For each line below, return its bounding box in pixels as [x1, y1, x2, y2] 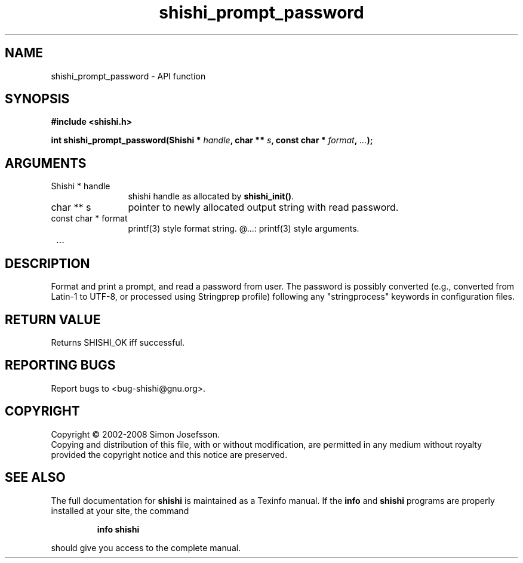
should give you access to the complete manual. [51, 542, 241, 553]
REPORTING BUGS [5, 358, 116, 373]
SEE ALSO [5, 470, 66, 485]
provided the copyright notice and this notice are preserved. [51, 449, 288, 460]
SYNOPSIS [5, 91, 70, 107]
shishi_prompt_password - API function [51, 70, 206, 81]
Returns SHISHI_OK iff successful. [51, 337, 185, 347]
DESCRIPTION [5, 256, 90, 271]
